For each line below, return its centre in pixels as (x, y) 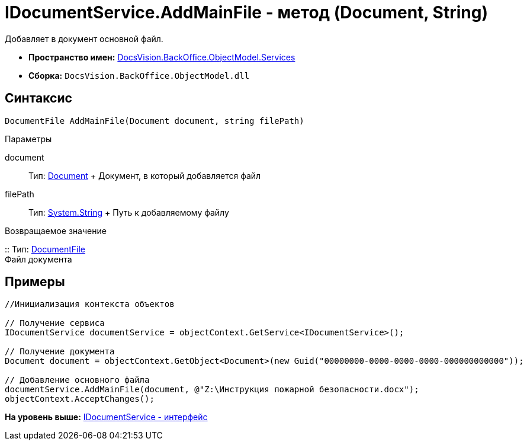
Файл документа (38, 259)
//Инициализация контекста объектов (90, 304)
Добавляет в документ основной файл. (84, 39)
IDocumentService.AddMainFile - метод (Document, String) (246, 12)
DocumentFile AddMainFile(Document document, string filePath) (155, 121)
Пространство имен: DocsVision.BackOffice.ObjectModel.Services (162, 57)
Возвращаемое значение (56, 230)
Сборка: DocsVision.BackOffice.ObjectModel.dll (139, 75)
